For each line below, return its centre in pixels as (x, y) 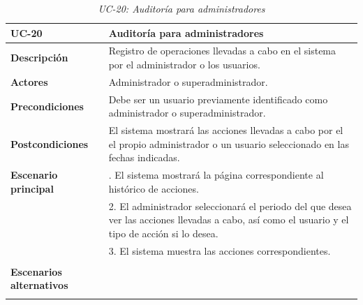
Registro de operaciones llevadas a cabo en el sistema (222, 51)
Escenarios (36, 271)
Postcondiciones (50, 143)
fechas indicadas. (144, 157)
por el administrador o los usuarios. (184, 65)
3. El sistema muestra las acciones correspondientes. (220, 250)
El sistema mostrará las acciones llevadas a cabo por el (226, 130)
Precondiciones (47, 106)
